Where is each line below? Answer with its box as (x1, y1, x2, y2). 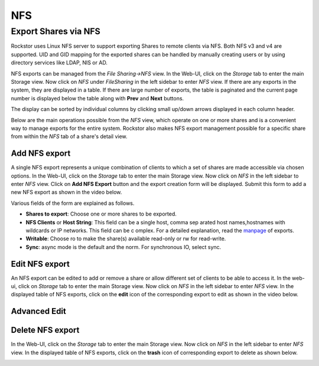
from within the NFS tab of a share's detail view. (11, 133, 128, 140)
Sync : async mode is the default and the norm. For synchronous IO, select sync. (25, 243, 222, 250)
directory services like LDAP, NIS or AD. (11, 59, 108, 66)
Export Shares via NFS (11, 26, 100, 37)
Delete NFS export (11, 325, 80, 335)
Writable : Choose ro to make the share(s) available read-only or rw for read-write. (25, 235, 226, 242)
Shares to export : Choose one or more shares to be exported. (25, 210, 177, 218)
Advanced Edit (11, 306, 66, 316)
